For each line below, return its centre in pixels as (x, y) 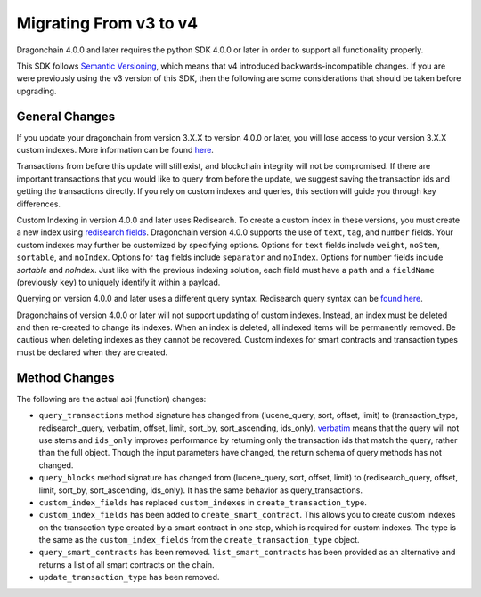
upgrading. (37, 91)
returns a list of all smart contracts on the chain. (126, 564)
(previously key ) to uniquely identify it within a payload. (118, 282)
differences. (39, 204)
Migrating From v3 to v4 (107, 23)
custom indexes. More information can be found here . (115, 150)
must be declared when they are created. (92, 352)
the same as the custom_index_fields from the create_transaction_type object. (199, 540)
